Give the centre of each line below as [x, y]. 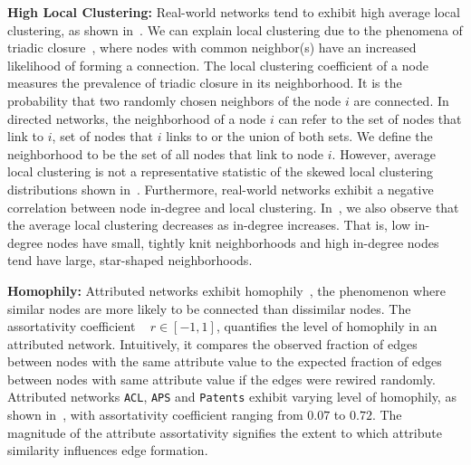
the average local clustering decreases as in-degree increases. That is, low [209, 225]
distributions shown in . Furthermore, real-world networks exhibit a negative [221, 189]
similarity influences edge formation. [108, 450]
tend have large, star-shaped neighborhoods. [130, 260]
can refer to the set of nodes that [370, 118]
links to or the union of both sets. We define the [299, 136]
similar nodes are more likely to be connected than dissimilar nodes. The [209, 308]
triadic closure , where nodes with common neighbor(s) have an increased [212, 47]
